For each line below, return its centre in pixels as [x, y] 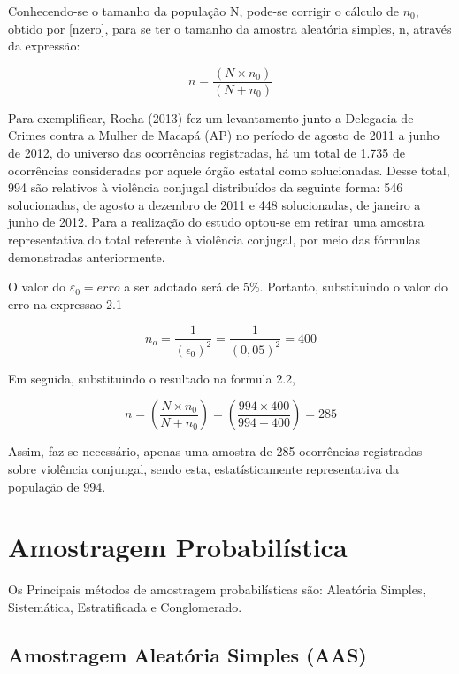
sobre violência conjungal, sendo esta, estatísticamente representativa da [203, 468]
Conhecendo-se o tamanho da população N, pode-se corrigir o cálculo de [204, 11]
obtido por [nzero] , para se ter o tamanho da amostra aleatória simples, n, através [230, 28]
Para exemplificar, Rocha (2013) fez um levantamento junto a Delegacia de [211, 117]
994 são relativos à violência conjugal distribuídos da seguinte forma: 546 [206, 187]
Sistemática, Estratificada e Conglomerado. [125, 606]
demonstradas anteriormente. [87, 256]
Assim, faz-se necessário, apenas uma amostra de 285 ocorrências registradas [215, 451]
